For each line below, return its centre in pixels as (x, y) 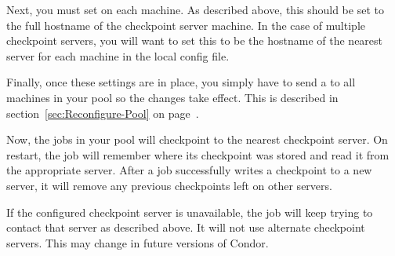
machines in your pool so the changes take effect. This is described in (172, 97)
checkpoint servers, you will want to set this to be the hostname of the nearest (195, 40)
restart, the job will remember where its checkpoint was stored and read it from (198, 154)
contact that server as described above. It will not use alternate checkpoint (186, 227)
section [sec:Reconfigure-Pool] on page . (103, 113)
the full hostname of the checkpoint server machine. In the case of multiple (186, 25)
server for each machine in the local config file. (118, 55)
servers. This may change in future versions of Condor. (138, 242)
